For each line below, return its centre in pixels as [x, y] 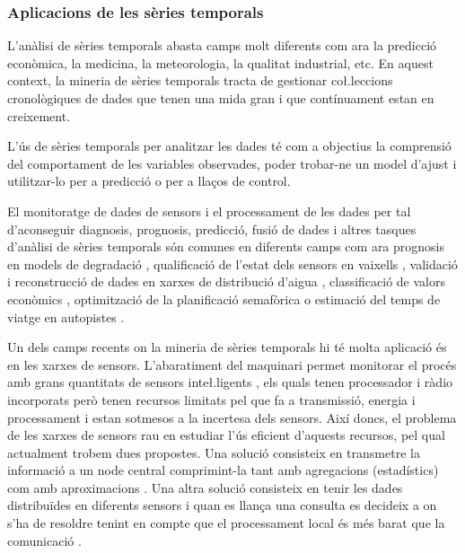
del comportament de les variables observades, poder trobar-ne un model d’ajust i [232, 163]
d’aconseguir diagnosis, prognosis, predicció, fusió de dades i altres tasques [212, 228]
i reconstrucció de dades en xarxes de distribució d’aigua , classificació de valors [226, 281]
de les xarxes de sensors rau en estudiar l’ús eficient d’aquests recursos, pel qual [226, 435]
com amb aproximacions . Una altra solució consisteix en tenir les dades [205, 487]
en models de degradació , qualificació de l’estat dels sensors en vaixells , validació [232, 263]
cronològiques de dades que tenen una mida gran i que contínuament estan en [221, 98]
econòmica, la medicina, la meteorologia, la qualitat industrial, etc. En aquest [220, 62]
